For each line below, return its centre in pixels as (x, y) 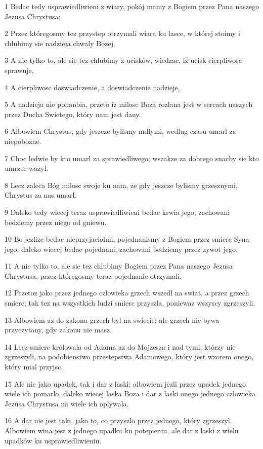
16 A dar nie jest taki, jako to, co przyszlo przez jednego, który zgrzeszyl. (118, 420)
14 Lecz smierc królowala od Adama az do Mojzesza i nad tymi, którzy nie (120, 346)
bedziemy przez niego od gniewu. (56, 222)
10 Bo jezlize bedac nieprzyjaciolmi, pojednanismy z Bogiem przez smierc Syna (127, 239)
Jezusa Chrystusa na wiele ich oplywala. (67, 403)
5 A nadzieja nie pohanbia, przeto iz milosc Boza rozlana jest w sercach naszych (129, 104)
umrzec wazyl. (27, 168)
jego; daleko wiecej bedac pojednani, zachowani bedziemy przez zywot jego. (121, 249)
